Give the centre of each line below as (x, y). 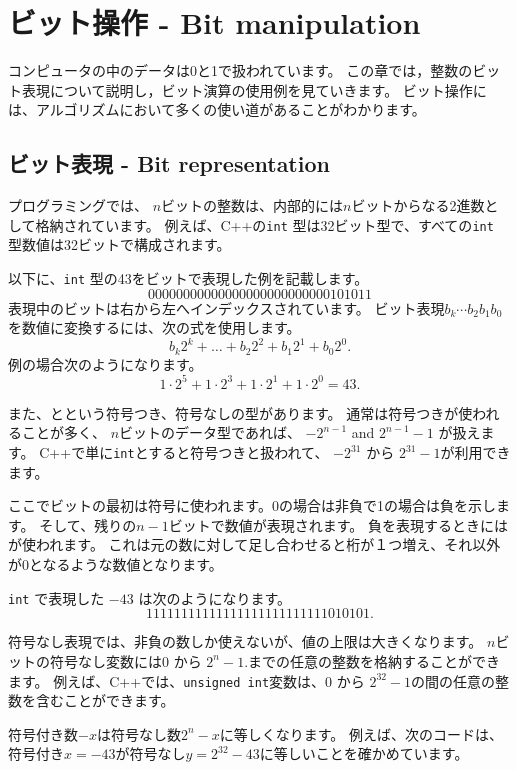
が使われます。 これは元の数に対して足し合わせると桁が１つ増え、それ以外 (254, 544)
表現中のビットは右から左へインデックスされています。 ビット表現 (226, 307)
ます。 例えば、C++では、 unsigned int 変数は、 (167, 680)
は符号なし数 (138, 733)
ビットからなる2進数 (418, 205)
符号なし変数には (105, 660)
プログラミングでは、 (78, 205)
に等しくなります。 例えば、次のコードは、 (361, 733)
